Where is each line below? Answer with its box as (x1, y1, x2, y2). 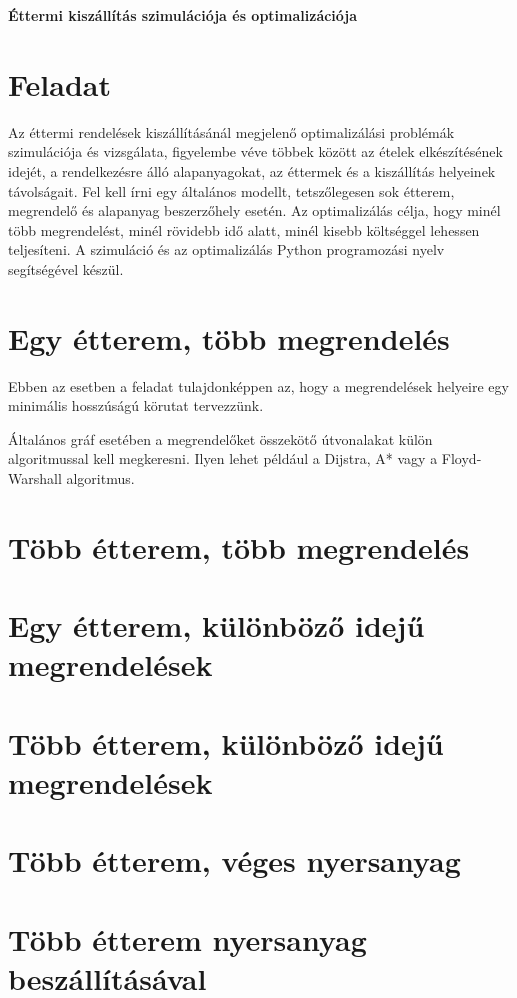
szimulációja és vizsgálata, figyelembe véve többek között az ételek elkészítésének (8, 141, 503, 162)
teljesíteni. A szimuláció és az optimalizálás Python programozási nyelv (8, 239, 445, 260)
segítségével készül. (8, 258, 124, 279)
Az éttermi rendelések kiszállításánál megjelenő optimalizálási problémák (8, 121, 455, 142)
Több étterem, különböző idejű (8, 722, 444, 763)
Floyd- (441, 448, 482, 469)
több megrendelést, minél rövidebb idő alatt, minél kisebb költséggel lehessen (8, 219, 480, 240)
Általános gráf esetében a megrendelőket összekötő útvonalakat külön (8, 428, 433, 449)
